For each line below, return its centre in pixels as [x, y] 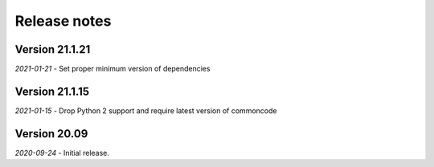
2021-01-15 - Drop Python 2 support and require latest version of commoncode [146, 110]
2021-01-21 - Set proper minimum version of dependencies [113, 69]
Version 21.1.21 [53, 49]
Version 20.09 [51, 134]
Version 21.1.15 [52, 91]
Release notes [63, 21]
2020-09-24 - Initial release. [62, 153]
